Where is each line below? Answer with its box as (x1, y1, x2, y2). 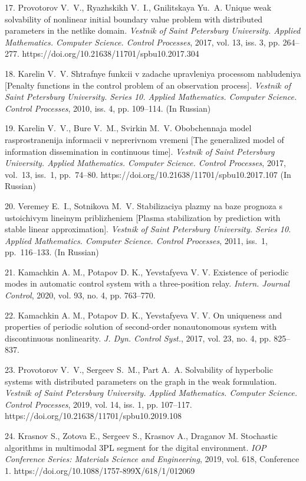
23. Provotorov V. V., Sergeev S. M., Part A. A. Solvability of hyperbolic (5, 363, 273, 376)
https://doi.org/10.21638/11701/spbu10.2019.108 (5, 409, 182, 422)
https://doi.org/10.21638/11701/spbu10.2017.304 (22, 47, 199, 60)
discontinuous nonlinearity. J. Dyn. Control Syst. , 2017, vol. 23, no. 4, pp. (5, 331, 271, 344)
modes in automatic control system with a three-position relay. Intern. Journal (5, 277, 289, 290)
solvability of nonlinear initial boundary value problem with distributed (5, 12, 263, 25)
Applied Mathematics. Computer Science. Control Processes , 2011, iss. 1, (5, 234, 268, 246)
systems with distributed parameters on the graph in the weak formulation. (5, 375, 277, 387)
